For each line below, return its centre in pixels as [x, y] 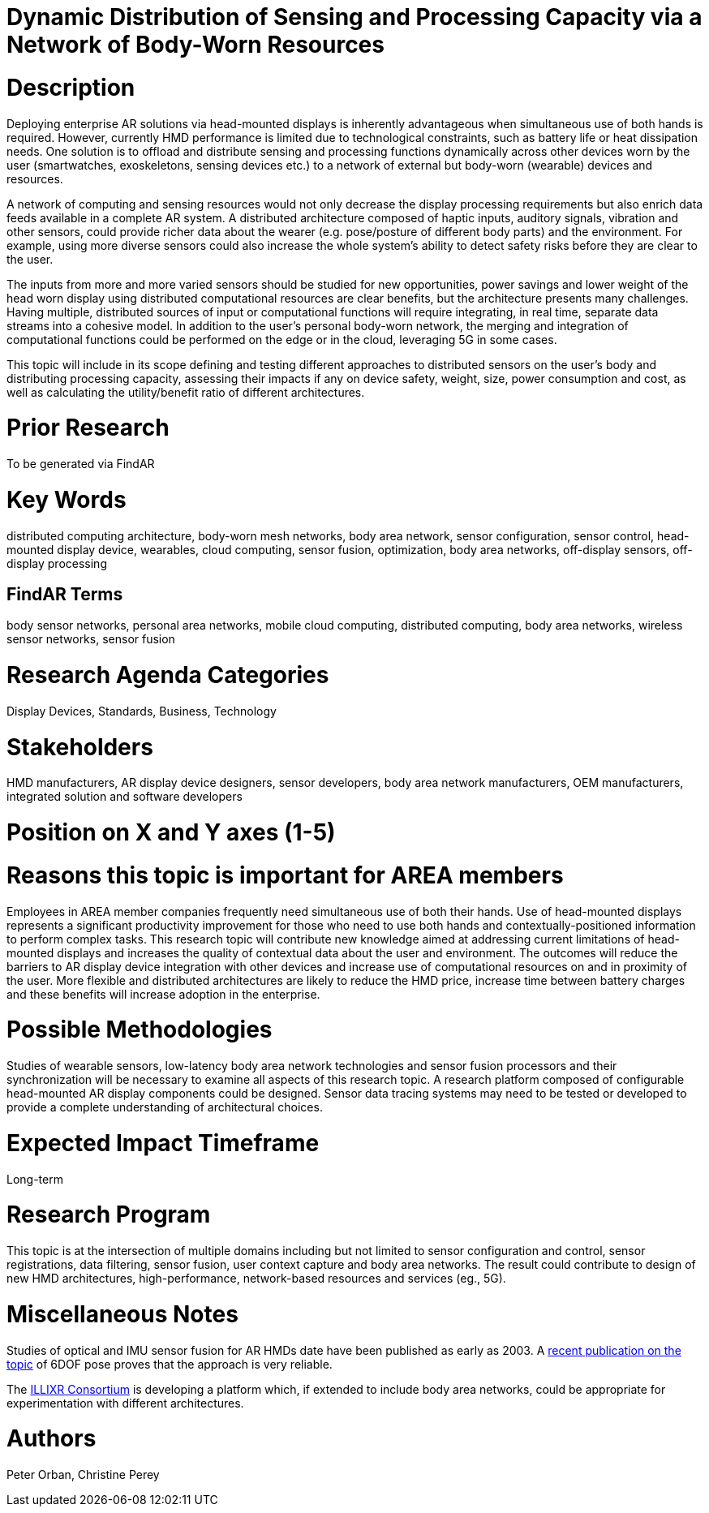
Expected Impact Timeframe [163, 1143]
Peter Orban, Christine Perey [83, 1475]
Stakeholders [80, 747]
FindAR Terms [65, 594]
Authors [52, 1439]
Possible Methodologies [140, 1030]
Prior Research [88, 428]
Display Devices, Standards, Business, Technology [142, 711]
